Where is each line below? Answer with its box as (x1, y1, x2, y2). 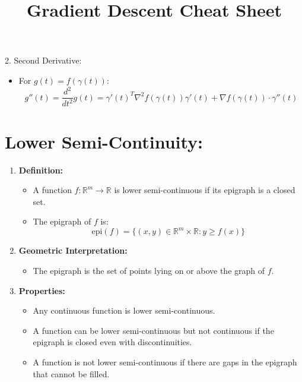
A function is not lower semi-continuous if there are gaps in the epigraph (33, 356, 297, 368)
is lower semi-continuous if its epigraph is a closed (114, 184, 295, 196)
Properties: (18, 284, 65, 296)
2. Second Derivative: (5, 54, 82, 67)
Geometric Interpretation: (18, 244, 128, 257)
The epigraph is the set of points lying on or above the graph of (33, 264, 265, 277)
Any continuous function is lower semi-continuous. (33, 304, 215, 317)
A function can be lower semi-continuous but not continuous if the (33, 324, 274, 336)
